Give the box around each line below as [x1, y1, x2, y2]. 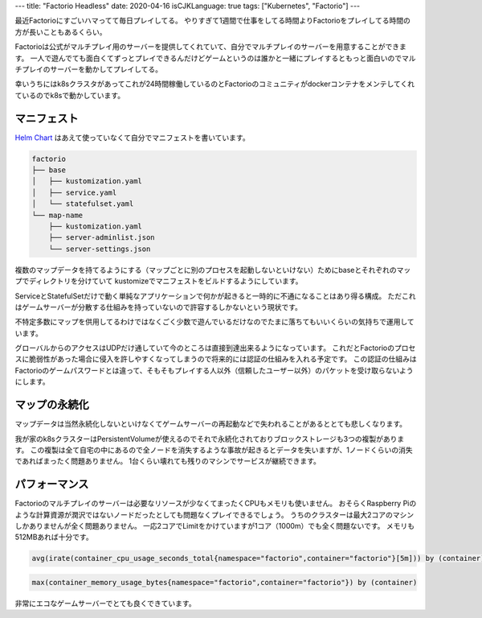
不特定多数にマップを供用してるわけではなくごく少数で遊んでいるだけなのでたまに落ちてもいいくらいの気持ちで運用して [14, 317, 415, 327]
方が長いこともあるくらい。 [14, 27, 107, 36]
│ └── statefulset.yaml [31, 200, 134, 208]
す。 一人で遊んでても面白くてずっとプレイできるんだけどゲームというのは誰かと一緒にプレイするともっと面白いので [14, 53, 402, 63]
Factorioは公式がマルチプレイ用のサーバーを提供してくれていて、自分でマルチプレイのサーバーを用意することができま [14, 42, 407, 51]
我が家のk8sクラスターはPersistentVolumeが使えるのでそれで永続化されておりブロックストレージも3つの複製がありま [14, 434, 405, 443]
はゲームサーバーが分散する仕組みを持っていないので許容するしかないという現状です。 [14, 302, 303, 311]
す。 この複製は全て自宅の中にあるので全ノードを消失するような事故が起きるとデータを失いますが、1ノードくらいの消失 [14, 445, 413, 455]
